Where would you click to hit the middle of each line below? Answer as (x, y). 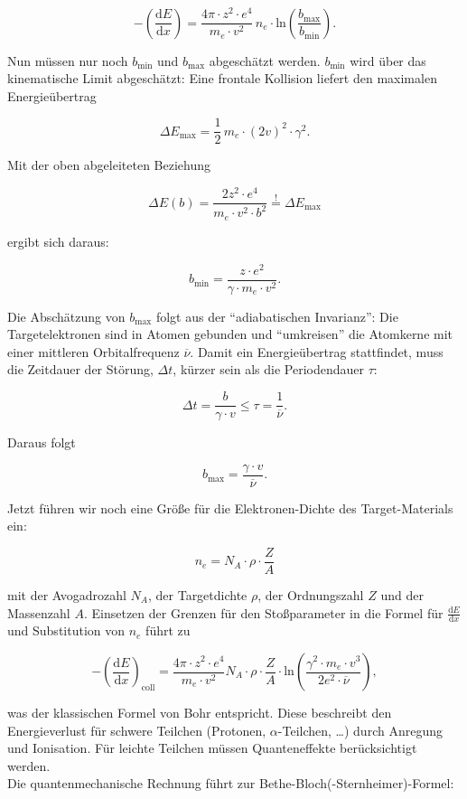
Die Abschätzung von (66, 316)
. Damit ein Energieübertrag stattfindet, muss (317, 351)
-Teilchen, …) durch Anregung (360, 730)
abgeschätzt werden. (265, 60)
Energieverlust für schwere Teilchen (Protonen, (137, 730)
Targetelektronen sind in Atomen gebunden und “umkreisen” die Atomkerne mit (230, 334)
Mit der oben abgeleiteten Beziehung (109, 165)
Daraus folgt (42, 442)
